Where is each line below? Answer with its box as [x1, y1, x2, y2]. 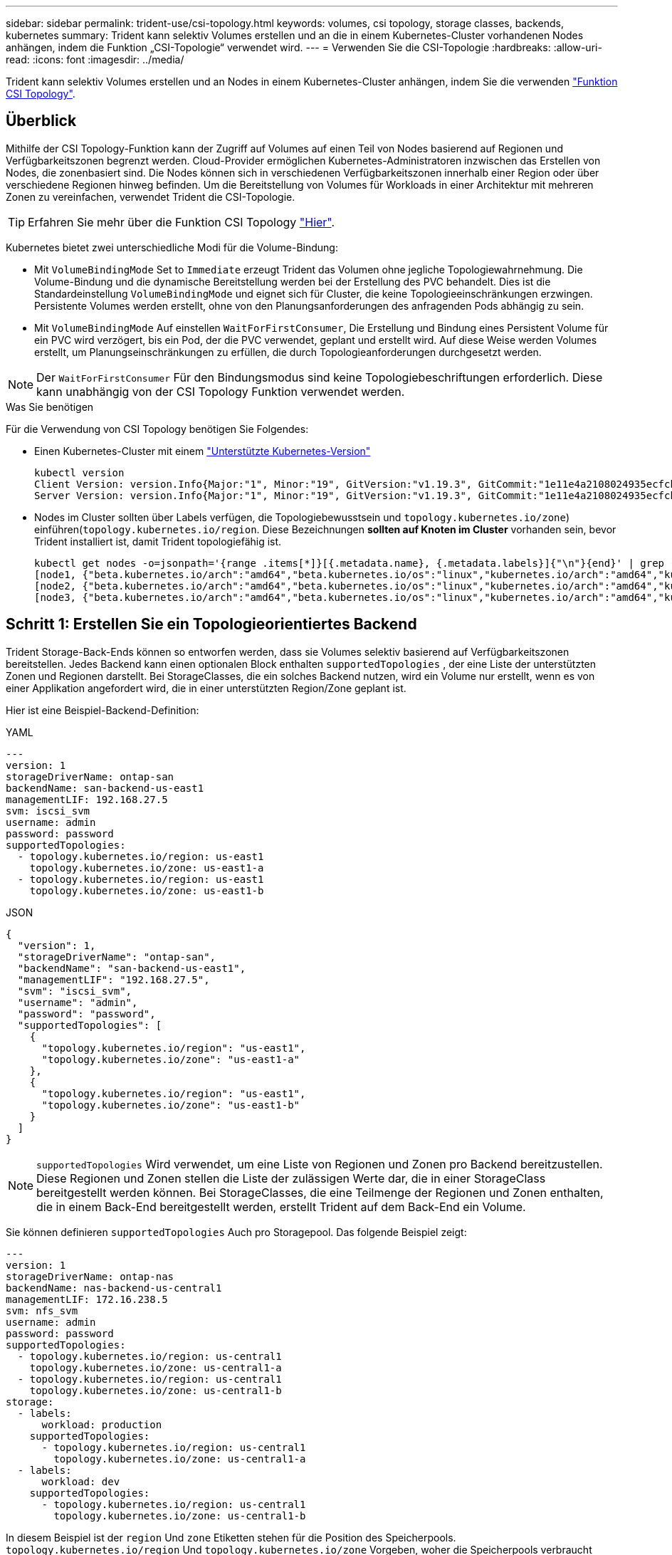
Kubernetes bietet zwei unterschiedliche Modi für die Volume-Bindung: [6, 241, 338, 253]
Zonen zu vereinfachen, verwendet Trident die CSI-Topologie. [6, 190, 295, 203]
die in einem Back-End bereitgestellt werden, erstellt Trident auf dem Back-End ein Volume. [36, 1199, 526, 1214]
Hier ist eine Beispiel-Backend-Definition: [6, 703, 199, 716]
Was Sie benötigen [6, 400, 94, 413]
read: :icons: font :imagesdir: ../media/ [6, 53, 184, 66]
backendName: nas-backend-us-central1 [6, 1282, 222, 1294]
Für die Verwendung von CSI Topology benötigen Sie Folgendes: [6, 422, 309, 435]
